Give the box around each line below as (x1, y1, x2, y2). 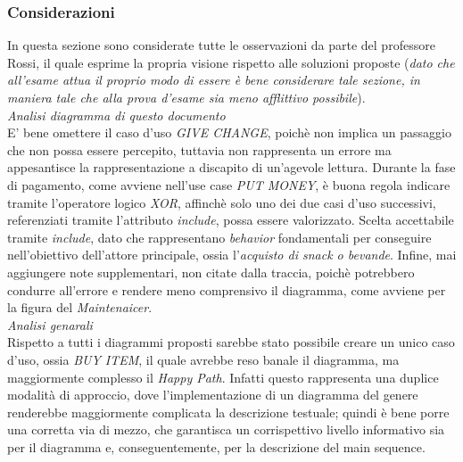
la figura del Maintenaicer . (7, 298, 153, 317)
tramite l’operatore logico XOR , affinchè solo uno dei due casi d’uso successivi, (7, 193, 436, 211)
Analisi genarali (7, 315, 93, 334)
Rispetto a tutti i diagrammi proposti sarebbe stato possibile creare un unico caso (7, 333, 455, 351)
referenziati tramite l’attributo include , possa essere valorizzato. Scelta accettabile (7, 210, 454, 229)
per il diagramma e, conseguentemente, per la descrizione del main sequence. (7, 437, 426, 456)
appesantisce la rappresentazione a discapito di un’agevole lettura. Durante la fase (7, 158, 456, 177)
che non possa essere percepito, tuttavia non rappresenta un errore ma (7, 140, 392, 159)
